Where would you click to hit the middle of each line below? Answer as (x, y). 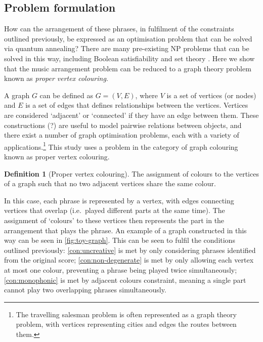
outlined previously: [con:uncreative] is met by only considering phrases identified (130, 250)
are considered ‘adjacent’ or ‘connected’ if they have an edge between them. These (131, 115)
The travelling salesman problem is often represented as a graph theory (126, 314)
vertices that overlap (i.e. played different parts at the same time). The (115, 210)
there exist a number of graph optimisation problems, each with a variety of (122, 135)
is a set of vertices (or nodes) (211, 95)
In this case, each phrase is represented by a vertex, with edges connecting (119, 200)
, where (146, 95)
